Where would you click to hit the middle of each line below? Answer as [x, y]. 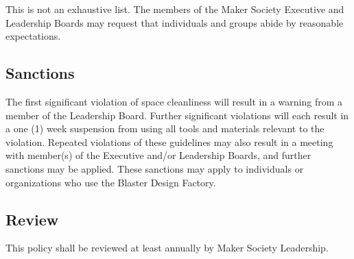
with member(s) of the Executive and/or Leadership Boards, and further [158, 155]
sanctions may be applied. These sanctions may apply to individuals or [155, 168]
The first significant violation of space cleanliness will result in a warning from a [174, 101]
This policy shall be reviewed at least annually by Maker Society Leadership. [167, 248]
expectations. [33, 36]
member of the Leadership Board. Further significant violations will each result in [177, 115]
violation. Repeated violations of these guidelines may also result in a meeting [169, 141]
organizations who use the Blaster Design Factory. [111, 182]
